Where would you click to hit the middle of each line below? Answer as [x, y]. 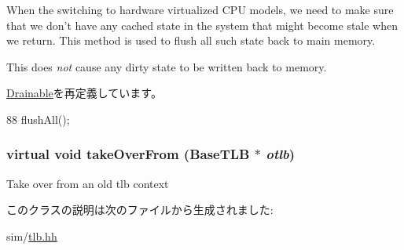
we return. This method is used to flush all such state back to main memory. [191, 40]
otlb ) [281, 154]
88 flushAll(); [38, 119]
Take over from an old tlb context [88, 183]
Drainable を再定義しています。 [84, 93]
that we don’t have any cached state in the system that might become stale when [202, 25]
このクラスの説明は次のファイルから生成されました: [140, 210]
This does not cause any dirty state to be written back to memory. [167, 66]
